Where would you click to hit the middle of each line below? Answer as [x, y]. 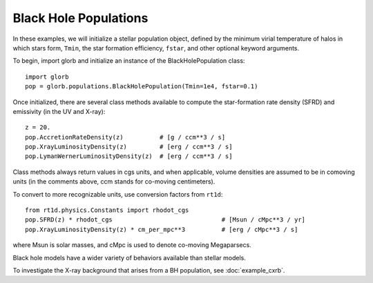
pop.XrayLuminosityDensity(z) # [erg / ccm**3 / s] [129, 147]
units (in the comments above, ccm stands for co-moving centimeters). [114, 182]
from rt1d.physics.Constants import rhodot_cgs [107, 210]
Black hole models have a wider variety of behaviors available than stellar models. [130, 257]
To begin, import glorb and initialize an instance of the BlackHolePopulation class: [129, 61]
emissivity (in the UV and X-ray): [59, 111]
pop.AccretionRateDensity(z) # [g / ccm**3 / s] [125, 137]
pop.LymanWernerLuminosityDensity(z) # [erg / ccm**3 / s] [129, 156]
